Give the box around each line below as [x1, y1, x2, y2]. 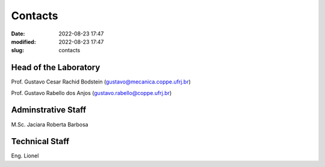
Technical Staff [11, 136, 70, 147]
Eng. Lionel [11, 152, 39, 159]
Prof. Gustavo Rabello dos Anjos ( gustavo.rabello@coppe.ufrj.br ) [11, 89, 172, 96]
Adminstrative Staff [11, 105, 87, 115]
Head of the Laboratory [11, 62, 101, 73]
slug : [11, 47, 24, 54]
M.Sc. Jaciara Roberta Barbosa [11, 121, 88, 128]
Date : [11, 30, 25, 37]
